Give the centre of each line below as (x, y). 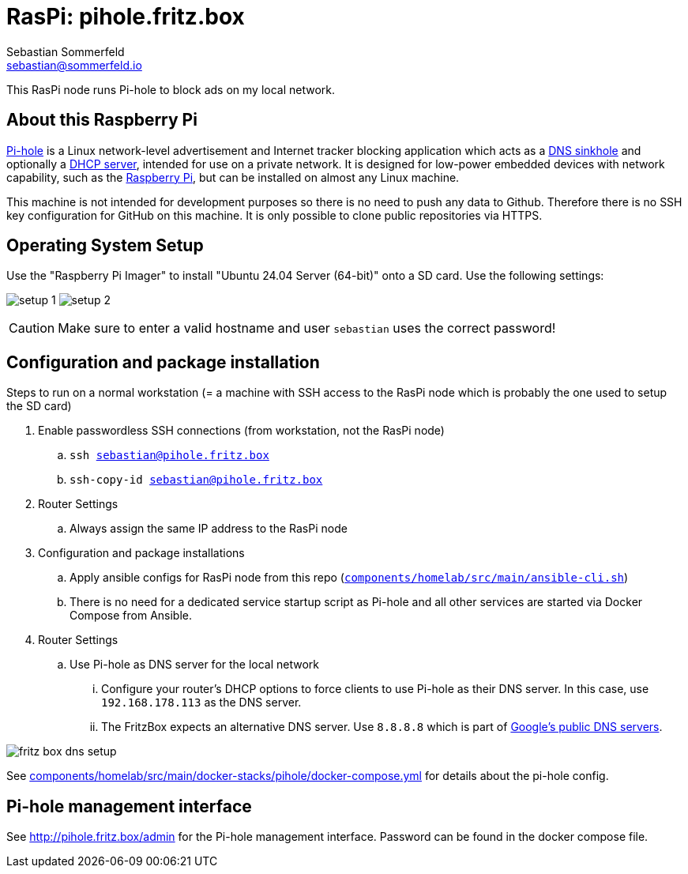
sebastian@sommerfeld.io (74, 65)
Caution (32, 328)
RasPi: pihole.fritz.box (126, 17)
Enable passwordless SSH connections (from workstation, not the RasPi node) (241, 431)
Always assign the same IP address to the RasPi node (209, 529)
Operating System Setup (105, 246)
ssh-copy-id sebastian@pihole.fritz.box (196, 480)
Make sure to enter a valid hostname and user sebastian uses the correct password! (307, 328)
